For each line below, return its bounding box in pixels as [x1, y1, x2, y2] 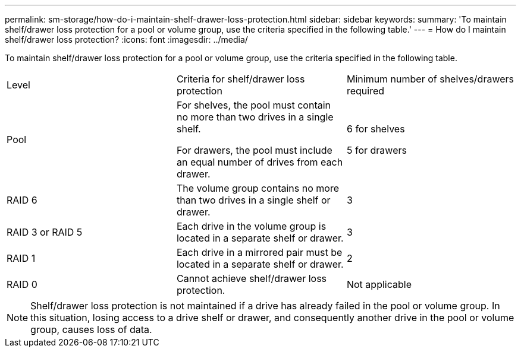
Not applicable [346, 278, 412, 290]
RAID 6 [7, 194, 37, 206]
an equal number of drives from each [176, 156, 343, 168]
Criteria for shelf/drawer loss [176, 73, 305, 85]
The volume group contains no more [176, 182, 339, 194]
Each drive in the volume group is [176, 220, 327, 232]
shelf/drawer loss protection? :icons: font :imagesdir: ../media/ [5, 34, 248, 45]
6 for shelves [346, 123, 405, 135]
